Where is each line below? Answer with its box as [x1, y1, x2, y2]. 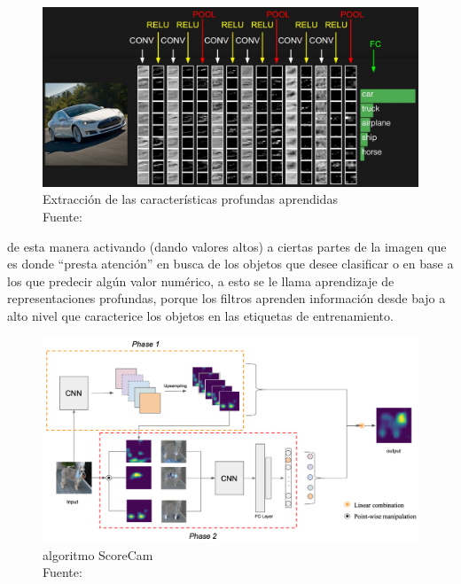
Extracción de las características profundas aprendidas [43, 190, 338, 208]
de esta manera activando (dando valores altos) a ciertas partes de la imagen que [7, 237, 447, 255]
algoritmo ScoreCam [43, 545, 153, 564]
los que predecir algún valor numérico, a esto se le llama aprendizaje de [7, 271, 395, 290]
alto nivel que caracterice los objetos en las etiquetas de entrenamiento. [7, 307, 394, 325]
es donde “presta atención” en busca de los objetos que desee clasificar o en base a [7, 254, 454, 273]
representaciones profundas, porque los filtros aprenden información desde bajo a [7, 289, 446, 308]
